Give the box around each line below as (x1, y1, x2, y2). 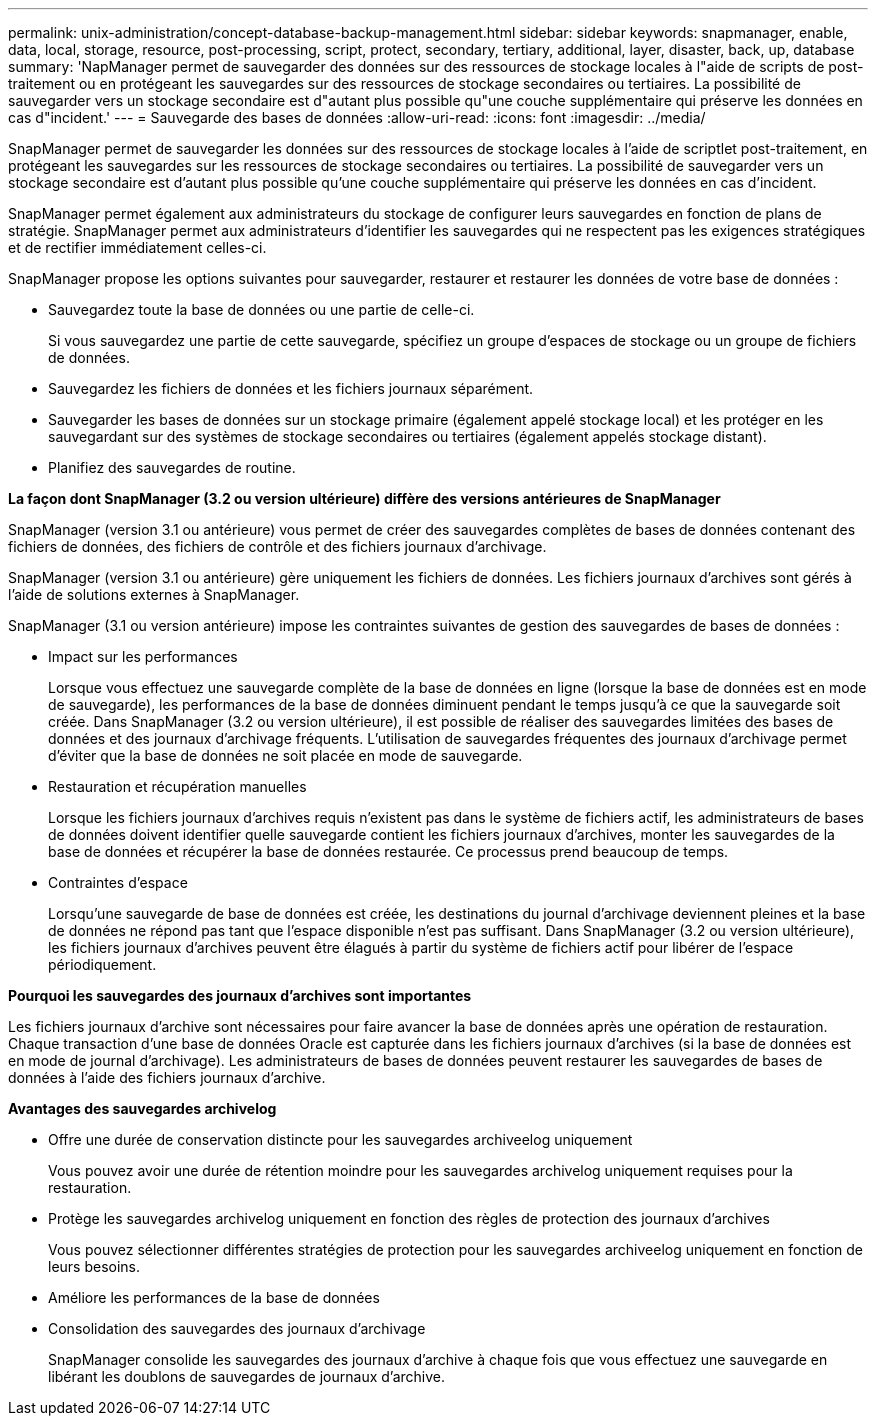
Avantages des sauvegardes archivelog (8, 1100, 277, 1117)
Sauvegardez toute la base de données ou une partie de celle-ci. (48, 301, 475, 318)
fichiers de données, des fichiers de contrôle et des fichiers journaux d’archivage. (8, 538, 547, 555)
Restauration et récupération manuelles (48, 778, 307, 795)
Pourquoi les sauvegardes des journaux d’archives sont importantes (8, 987, 472, 1004)
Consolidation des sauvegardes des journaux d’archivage (48, 1320, 426, 1337)
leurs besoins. (48, 1258, 141, 1275)
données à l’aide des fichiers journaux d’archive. (8, 1069, 326, 1086)
